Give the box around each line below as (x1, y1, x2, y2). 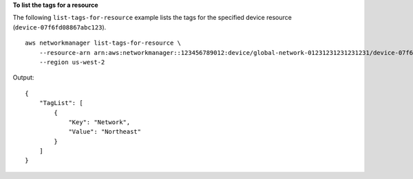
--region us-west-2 (39, 58, 105, 66)
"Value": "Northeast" (68, 128, 141, 136)
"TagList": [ (39, 99, 83, 107)
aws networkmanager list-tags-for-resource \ (25, 39, 182, 47)
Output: (12, 73, 34, 82)
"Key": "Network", (68, 118, 131, 126)
